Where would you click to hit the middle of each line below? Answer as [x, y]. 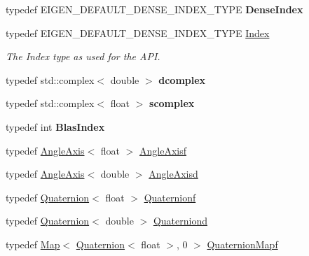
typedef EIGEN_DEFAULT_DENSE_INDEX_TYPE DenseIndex [154, 9]
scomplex [172, 103]
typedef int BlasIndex [55, 126]
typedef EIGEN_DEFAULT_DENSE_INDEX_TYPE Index [138, 33]
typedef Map [33, 244]
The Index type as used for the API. [83, 56]
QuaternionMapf [242, 244]
